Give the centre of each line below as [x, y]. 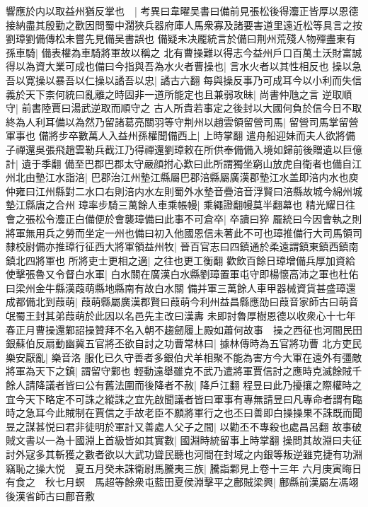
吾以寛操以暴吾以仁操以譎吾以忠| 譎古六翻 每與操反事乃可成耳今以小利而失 [179, 80]
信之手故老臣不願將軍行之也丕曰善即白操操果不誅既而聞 [233, 413]
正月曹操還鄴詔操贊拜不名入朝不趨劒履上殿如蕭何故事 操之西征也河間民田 [189, 329]
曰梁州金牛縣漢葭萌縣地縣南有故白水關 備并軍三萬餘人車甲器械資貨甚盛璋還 [181, 287]
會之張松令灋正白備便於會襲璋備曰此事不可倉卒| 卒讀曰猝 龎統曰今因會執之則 [184, 218]
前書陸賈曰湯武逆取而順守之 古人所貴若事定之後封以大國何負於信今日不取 [192, 108]
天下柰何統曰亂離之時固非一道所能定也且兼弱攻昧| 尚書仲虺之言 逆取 [184, 94]
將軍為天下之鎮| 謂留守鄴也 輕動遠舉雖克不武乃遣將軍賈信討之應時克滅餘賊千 [184, 371]
